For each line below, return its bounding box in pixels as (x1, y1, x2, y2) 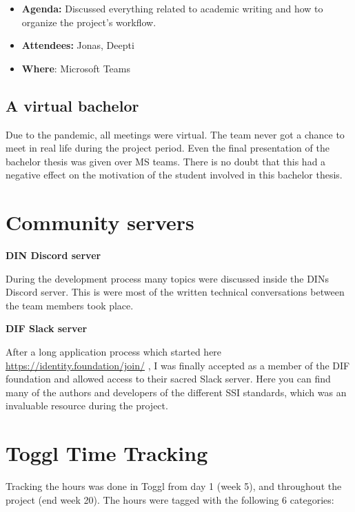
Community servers (6, 208, 194, 236)
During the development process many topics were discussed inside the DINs (6, 271, 329, 285)
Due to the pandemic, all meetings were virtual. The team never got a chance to (6, 127, 345, 141)
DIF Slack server (6, 321, 88, 336)
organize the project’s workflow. (21, 14, 156, 29)
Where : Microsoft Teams (21, 61, 131, 75)
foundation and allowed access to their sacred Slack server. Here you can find (6, 371, 331, 386)
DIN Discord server (6, 248, 101, 263)
